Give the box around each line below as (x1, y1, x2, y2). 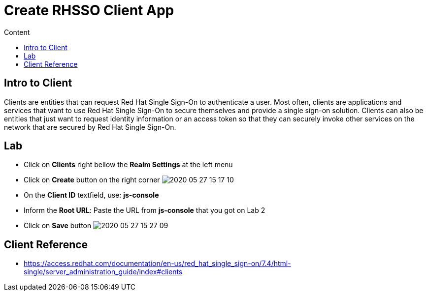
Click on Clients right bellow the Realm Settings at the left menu (24, 160, 233, 169)
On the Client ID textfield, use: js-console (24, 191, 159, 200)
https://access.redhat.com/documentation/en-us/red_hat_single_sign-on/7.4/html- (24, 259, 291, 268)
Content (4, 28, 30, 36)
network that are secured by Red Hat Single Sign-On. (4, 122, 176, 131)
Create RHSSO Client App (4, 2, 174, 19)
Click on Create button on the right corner (24, 176, 160, 184)
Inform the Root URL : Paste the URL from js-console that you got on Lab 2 (24, 206, 265, 215)
